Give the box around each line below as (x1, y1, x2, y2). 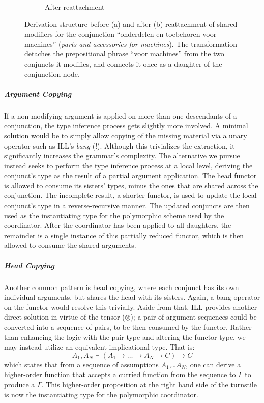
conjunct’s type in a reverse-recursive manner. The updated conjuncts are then (4, 200, 250, 211)
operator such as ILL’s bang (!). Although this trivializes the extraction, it (4, 140, 235, 151)
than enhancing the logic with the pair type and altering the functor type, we (4, 331, 246, 342)
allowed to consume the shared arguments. (4, 240, 136, 250)
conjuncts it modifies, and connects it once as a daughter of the (24, 58, 222, 69)
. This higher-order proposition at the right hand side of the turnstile (41, 379, 257, 389)
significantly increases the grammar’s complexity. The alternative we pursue (4, 150, 240, 161)
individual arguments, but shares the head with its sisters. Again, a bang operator (4, 292, 260, 302)
